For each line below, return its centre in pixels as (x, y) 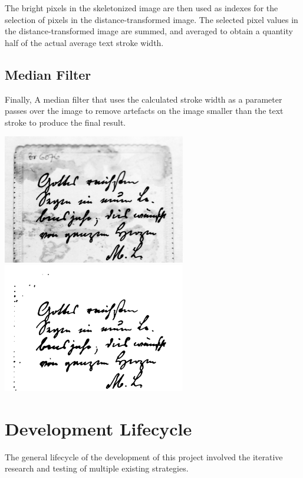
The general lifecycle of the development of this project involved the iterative (144, 456)
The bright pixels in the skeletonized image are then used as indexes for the (141, 8)
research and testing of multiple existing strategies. (97, 468)
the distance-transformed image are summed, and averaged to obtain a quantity (149, 31)
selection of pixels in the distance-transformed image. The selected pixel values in (151, 19)
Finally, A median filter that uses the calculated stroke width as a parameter (144, 99)
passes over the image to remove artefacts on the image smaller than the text (144, 111)
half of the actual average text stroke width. (84, 42)
